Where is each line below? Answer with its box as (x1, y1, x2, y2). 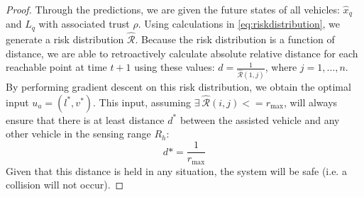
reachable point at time (6, 60, 107, 74)
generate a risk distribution (6, 32, 124, 47)
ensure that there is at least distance (6, 112, 165, 127)
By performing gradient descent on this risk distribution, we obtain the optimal (6, 79, 351, 94)
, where (265, 60, 297, 74)
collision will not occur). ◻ (6, 177, 124, 192)
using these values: (134, 60, 215, 74)
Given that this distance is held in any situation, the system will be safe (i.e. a (6, 163, 347, 178)
